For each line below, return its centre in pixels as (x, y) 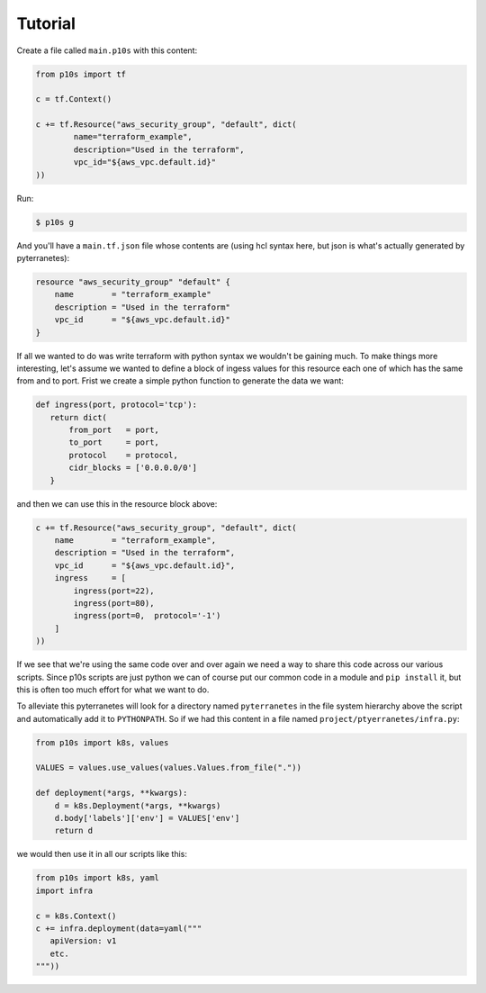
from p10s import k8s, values (102, 742)
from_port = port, (114, 430)
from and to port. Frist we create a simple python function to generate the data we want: (180, 381)
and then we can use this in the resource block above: (117, 503)
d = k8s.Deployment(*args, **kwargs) (138, 805)
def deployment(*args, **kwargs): (112, 793)
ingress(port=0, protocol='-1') (147, 616)
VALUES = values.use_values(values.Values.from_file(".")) (168, 768)
